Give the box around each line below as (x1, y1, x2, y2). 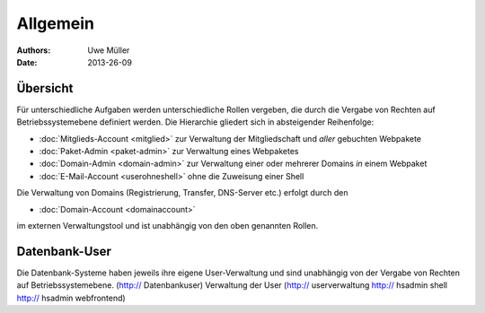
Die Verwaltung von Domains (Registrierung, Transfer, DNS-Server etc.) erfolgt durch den (16, 187, 348, 198)
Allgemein (16, 13, 94, 33)
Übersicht (16, 81, 74, 96)
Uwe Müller (87, 45, 130, 56)
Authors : (16, 45, 51, 56)
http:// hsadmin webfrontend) (16, 292, 126, 303)
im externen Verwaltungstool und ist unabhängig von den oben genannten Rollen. (16, 220, 319, 230)
